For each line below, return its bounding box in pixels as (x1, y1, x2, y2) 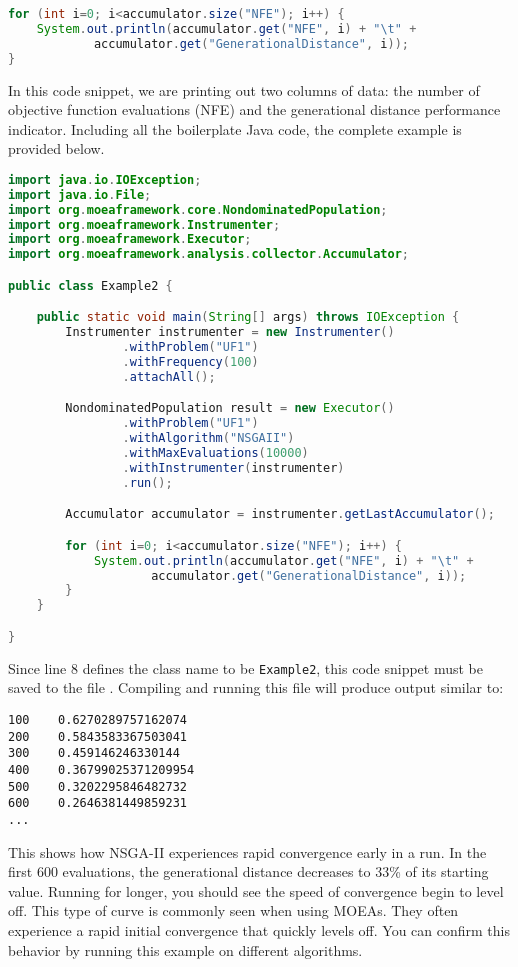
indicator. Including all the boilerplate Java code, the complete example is (8, 118, 462, 139)
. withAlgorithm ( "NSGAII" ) (122, 431, 295, 446)
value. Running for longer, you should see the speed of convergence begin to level (8, 880, 504, 901)
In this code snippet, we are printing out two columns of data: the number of (8, 79, 480, 100)
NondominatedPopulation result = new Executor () (65, 401, 395, 416)
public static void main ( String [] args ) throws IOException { (36, 310, 460, 325)
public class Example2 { (8, 278, 173, 293)
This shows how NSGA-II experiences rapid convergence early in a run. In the (8, 841, 487, 862)
